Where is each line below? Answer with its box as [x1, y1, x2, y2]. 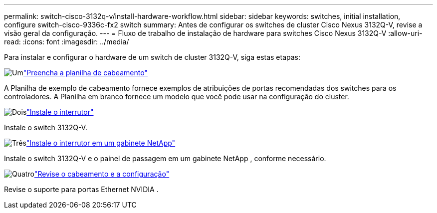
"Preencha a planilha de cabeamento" [23, 68, 148, 77]
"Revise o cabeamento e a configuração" [34, 170, 170, 178]
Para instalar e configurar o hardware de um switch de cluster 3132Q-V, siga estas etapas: [4, 53, 301, 61]
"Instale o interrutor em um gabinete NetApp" [26, 139, 176, 147]
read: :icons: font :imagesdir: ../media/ [4, 37, 129, 46]
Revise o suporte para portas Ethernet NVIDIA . [4, 185, 159, 194]
